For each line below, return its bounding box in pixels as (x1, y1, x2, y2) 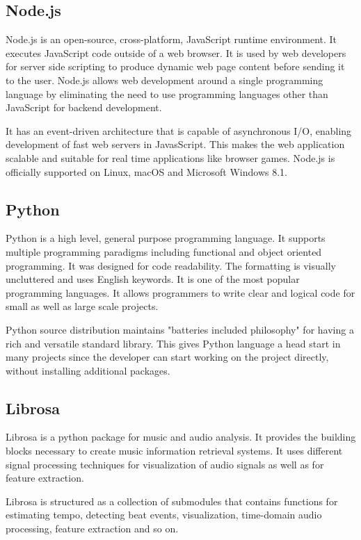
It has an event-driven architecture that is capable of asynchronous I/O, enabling (6, 123, 352, 138)
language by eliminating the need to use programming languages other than (6, 86, 328, 101)
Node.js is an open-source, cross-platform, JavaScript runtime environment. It (6, 32, 337, 47)
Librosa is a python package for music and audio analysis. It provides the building (6, 429, 356, 444)
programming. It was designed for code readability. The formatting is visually (6, 258, 336, 272)
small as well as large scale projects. (6, 299, 159, 313)
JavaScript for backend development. (6, 100, 162, 115)
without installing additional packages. (6, 363, 170, 377)
